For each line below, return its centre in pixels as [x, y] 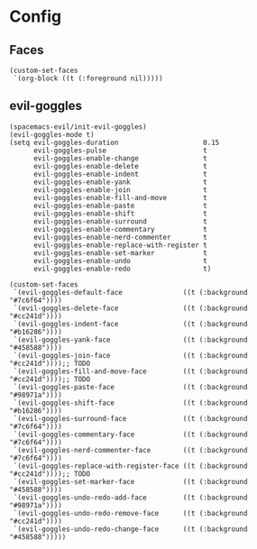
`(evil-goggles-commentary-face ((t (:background [130, 435]
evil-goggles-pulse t [120, 151]
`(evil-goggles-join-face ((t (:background [130, 355]
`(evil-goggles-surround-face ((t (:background [130, 418]
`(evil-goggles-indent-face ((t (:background [130, 324]
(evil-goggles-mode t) [52, 134]
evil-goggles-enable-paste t [120, 206]
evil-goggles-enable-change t [120, 158]
